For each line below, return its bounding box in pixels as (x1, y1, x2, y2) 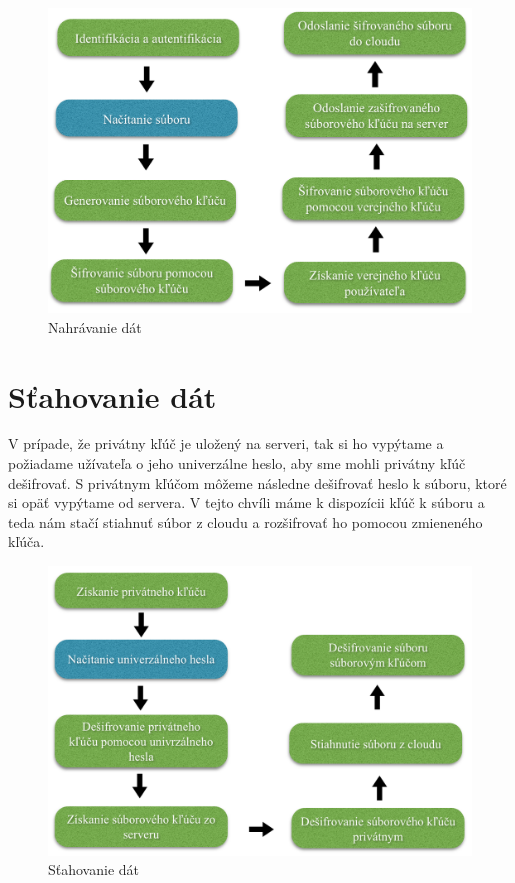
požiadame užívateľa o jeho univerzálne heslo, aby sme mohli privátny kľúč (8, 453, 466, 474)
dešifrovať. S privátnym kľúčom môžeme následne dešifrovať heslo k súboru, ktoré (8, 472, 507, 493)
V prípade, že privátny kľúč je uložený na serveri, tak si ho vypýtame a (8, 433, 444, 454)
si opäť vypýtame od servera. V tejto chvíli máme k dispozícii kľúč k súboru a (8, 492, 485, 513)
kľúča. (8, 531, 45, 552)
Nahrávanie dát (48, 316, 142, 337)
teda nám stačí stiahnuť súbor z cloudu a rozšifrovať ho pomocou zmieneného (8, 511, 483, 532)
